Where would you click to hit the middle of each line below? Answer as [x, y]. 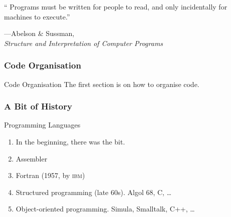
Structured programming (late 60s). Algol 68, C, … [94, 192]
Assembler [32, 158]
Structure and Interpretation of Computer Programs [84, 43]
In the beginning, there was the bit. [70, 141]
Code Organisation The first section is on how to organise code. [102, 84]
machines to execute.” [37, 16]
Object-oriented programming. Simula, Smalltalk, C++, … [105, 209]
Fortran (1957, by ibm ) [50, 175]
